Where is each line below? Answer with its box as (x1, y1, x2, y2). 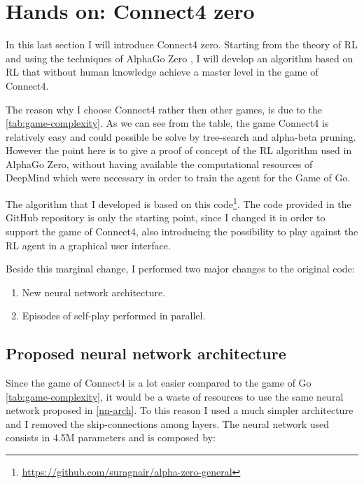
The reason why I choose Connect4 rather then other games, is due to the (6, 102, 322, 116)
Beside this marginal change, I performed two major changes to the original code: (6, 261, 355, 276)
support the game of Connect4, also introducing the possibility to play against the (6, 223, 358, 238)
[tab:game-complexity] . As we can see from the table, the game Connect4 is (6, 116, 329, 130)
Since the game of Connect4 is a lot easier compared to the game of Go (6, 375, 311, 390)
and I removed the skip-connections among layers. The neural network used (6, 416, 330, 431)
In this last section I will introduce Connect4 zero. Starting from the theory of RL (6, 37, 358, 52)
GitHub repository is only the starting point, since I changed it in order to (6, 210, 325, 225)
